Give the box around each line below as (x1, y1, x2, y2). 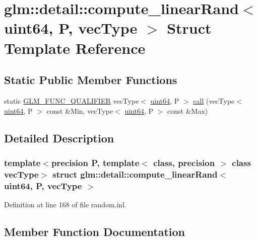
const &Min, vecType (46, 105, 113, 116)
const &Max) (167, 105, 208, 116)
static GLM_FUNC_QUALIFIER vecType (4, 95, 139, 106)
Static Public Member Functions (4, 72, 177, 88)
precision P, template (51, 156, 140, 169)
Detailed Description (4, 130, 114, 145)
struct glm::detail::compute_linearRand (52, 168, 218, 180)
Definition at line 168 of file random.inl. (4, 199, 126, 209)
